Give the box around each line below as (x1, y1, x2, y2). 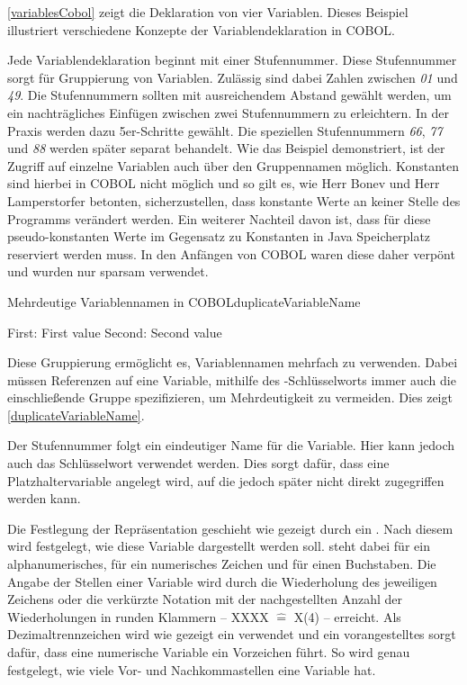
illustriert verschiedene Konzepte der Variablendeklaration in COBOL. (7, 20, 395, 39)
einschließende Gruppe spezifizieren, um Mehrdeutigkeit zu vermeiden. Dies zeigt (7, 388, 453, 407)
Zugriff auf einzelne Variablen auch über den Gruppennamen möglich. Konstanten (7, 156, 460, 175)
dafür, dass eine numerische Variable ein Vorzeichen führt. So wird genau (7, 643, 410, 661)
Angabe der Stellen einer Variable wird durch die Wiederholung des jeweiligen (7, 572, 437, 590)
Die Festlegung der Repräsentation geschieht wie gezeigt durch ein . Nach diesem (7, 518, 454, 537)
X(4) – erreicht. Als (293, 607, 401, 626)
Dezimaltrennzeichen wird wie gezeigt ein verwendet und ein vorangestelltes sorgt (7, 625, 456, 644)
